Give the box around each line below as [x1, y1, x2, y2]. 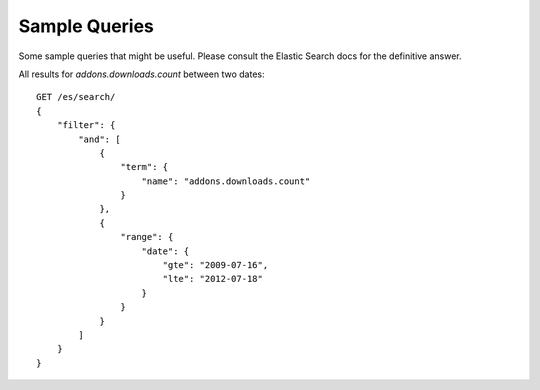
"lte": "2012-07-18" [162, 273, 264, 285]
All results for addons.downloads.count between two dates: [18, 68, 265, 80]
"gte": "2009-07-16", [162, 260, 269, 271]
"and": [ [78, 133, 121, 145]
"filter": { [56, 120, 116, 131]
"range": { [120, 231, 174, 243]
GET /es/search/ [36, 91, 116, 103]
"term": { [120, 161, 169, 173]
